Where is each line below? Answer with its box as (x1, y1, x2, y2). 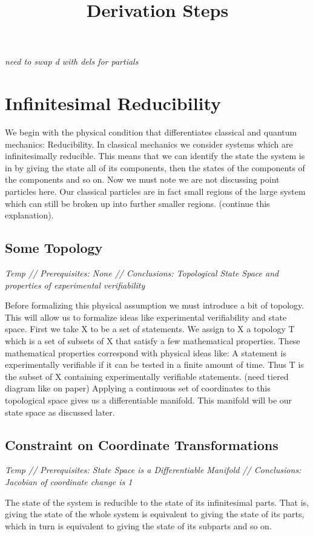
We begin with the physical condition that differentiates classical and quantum (5, 126, 297, 139)
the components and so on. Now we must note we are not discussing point (5, 173, 280, 186)
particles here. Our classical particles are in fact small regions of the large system (5, 185, 306, 198)
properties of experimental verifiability (5, 278, 145, 291)
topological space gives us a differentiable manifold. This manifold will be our (5, 393, 292, 406)
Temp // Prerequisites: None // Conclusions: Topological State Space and (5, 267, 279, 279)
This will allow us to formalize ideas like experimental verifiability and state (5, 310, 287, 323)
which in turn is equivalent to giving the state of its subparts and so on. (5, 519, 272, 532)
